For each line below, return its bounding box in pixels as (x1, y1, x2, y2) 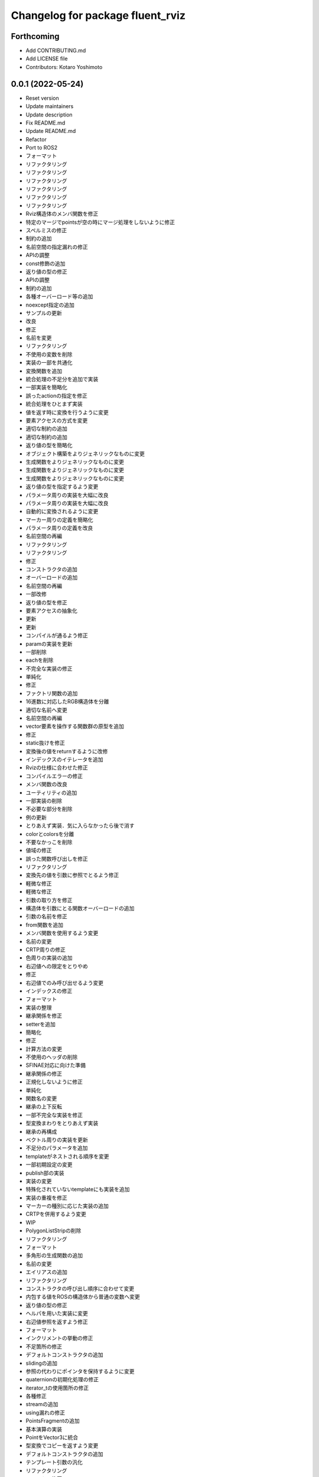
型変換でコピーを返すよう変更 (25, 1442, 99, 1449)
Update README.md (25, 128, 76, 135)
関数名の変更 (25, 1095, 57, 1102)
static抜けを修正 (25, 739, 65, 747)
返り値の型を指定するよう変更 (25, 483, 99, 490)
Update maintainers (25, 103, 74, 110)
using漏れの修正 (25, 1409, 65, 1416)
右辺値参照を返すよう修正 (25, 1318, 88, 1325)
